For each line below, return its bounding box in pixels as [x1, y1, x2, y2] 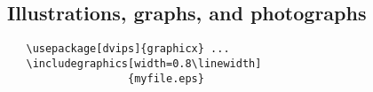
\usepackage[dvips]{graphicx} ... [26, 42, 230, 56]
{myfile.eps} [128, 72, 204, 85]
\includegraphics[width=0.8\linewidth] [26, 57, 262, 70]
